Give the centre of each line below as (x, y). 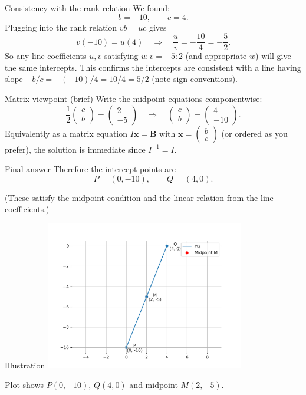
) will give (273, 56)
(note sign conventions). (195, 79)
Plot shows (24, 385)
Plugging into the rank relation (61, 27)
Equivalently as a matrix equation (66, 133)
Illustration (25, 365)
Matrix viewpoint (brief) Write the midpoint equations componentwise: (134, 99)
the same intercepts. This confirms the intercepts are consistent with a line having (153, 67)
